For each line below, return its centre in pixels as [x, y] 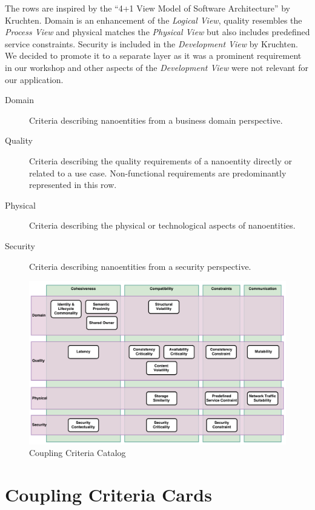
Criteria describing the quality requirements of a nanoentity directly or [161, 160]
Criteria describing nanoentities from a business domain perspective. [156, 120]
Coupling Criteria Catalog [78, 453]
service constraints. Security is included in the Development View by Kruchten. [151, 43]
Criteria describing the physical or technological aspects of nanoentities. [162, 225]
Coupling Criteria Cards [108, 495]
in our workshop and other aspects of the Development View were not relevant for [157, 67]
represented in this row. [73, 185]
